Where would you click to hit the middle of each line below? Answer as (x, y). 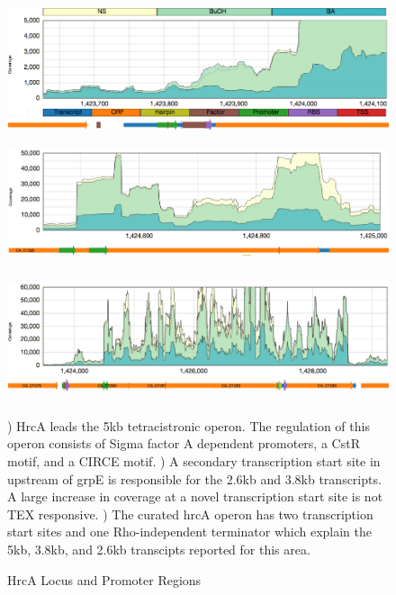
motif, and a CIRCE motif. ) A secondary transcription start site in (194, 460)
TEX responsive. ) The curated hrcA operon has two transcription (190, 514)
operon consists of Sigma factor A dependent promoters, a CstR (184, 443)
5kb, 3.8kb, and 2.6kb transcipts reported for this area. (159, 549)
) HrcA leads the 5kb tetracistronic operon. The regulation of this (189, 425)
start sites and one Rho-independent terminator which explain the (190, 532)
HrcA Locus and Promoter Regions (104, 579)
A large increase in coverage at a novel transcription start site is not (195, 496)
